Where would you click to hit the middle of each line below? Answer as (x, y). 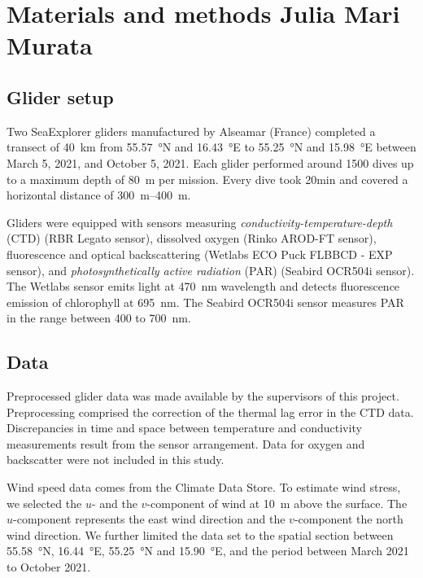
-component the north (349, 519)
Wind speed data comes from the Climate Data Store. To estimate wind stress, (204, 487)
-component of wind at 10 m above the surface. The (277, 503)
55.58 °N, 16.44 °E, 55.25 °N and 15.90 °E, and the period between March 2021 (208, 551)
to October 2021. (49, 567)
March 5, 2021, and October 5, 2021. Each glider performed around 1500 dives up (210, 162)
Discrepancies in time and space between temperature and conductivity (184, 428)
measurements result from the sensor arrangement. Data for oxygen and (186, 443)
